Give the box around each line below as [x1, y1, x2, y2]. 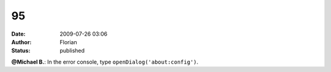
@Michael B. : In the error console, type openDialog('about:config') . [11, 58, 199, 65]
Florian [59, 38, 77, 45]
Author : [11, 38, 32, 45]
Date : [11, 30, 26, 38]
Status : [11, 47, 31, 54]
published [59, 47, 85, 54]
